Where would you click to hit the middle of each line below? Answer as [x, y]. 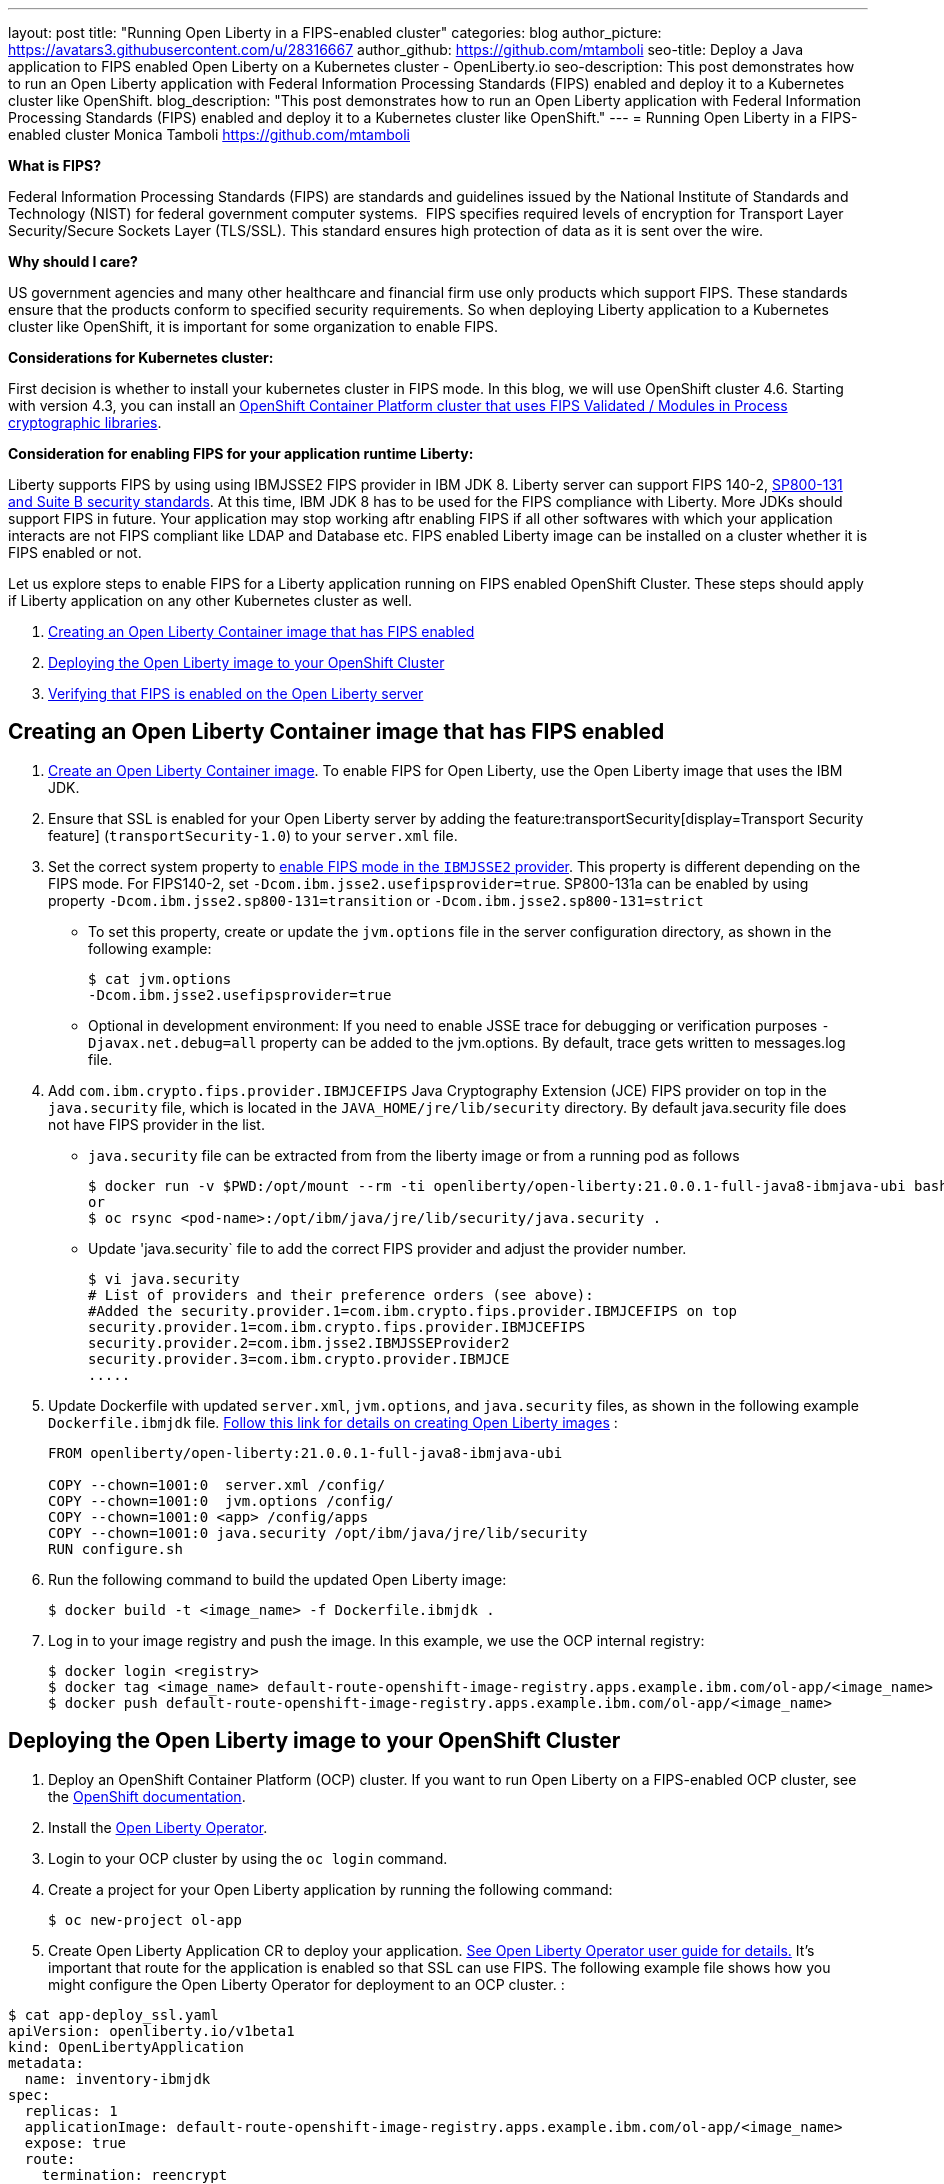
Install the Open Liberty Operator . [158, 1827]
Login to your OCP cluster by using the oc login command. [248, 1858]
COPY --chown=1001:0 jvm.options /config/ [221, 1500]
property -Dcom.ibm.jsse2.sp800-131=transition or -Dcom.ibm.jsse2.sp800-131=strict [376, 900]
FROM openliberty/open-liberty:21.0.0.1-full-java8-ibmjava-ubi [305, 1452]
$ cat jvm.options [160, 978]
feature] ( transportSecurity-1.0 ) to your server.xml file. [253, 835]
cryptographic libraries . [85, 422]
